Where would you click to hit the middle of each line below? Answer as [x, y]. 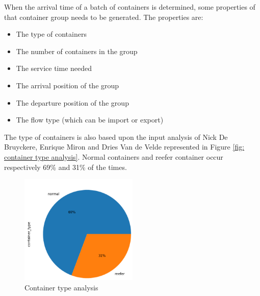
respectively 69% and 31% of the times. [66, 167]
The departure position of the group [72, 102]
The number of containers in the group [77, 51]
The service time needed [54, 68]
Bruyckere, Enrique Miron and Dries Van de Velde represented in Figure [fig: [124, 147]
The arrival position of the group [68, 85]
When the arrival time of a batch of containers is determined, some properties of [130, 7]
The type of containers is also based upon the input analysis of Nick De [116, 137]
